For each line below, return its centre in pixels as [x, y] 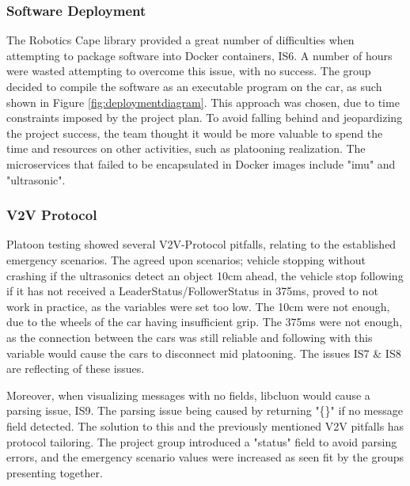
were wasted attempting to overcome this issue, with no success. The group [189, 71]
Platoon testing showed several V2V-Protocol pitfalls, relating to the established [201, 244]
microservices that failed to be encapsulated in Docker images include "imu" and [201, 163]
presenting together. [55, 472]
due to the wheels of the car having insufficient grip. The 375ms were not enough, [205, 322]
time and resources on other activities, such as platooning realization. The [186, 148]
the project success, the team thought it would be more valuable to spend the [195, 133]
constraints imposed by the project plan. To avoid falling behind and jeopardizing [205, 118]
